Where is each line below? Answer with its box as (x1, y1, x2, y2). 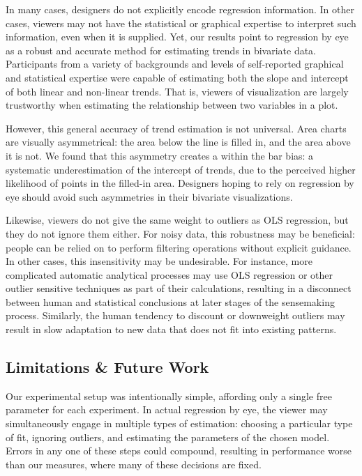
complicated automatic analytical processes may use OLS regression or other (6, 267, 333, 282)
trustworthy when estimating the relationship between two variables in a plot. (6, 98, 338, 112)
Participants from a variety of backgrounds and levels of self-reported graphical (6, 56, 344, 71)
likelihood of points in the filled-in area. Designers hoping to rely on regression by (6, 176, 354, 190)
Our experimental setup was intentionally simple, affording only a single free (6, 388, 332, 403)
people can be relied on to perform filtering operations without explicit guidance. (6, 240, 352, 254)
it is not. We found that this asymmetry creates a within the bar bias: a (6, 148, 314, 162)
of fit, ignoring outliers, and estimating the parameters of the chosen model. (6, 429, 330, 444)
